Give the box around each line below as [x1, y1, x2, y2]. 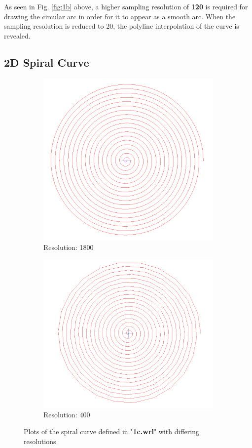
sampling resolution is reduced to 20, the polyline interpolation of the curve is [4, 21, 239, 31]
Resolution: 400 [43, 409, 90, 420]
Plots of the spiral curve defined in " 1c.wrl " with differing [24, 426, 199, 436]
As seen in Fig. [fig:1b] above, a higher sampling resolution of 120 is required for [4, 1, 248, 11]
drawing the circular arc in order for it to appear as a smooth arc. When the [4, 11, 236, 21]
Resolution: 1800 [43, 242, 94, 252]
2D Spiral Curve [4, 54, 89, 70]
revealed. [4, 30, 31, 41]
